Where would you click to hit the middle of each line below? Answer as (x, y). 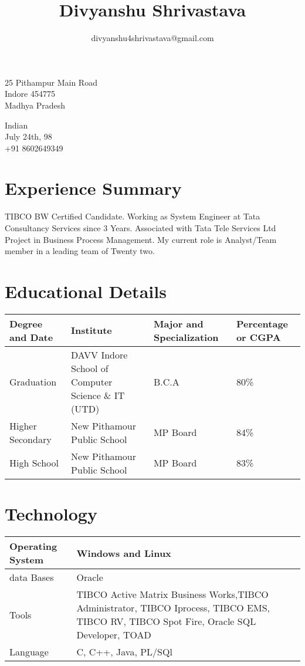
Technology (51, 514)
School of (90, 368)
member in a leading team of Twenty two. (80, 251)
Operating (33, 546)
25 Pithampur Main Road (51, 82)
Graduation (33, 381)
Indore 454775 (30, 94)
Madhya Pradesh (35, 105)
